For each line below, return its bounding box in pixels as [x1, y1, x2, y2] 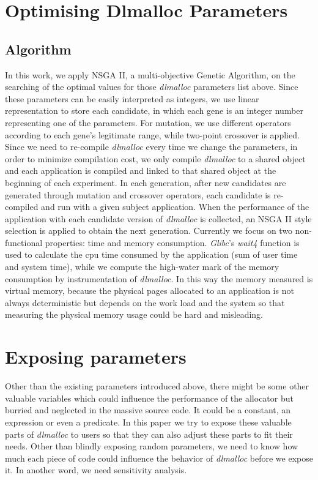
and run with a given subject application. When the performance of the [41, 200, 309, 213]
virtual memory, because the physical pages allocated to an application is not [5, 284, 294, 297]
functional [5, 236, 43, 249]
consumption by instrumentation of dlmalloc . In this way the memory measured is [5, 272, 313, 285]
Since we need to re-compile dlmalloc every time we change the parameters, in [5, 140, 298, 153]
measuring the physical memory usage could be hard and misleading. [5, 308, 263, 321]
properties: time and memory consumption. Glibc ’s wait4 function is [45, 236, 300, 249]
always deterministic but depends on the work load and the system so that [5, 296, 285, 309]
